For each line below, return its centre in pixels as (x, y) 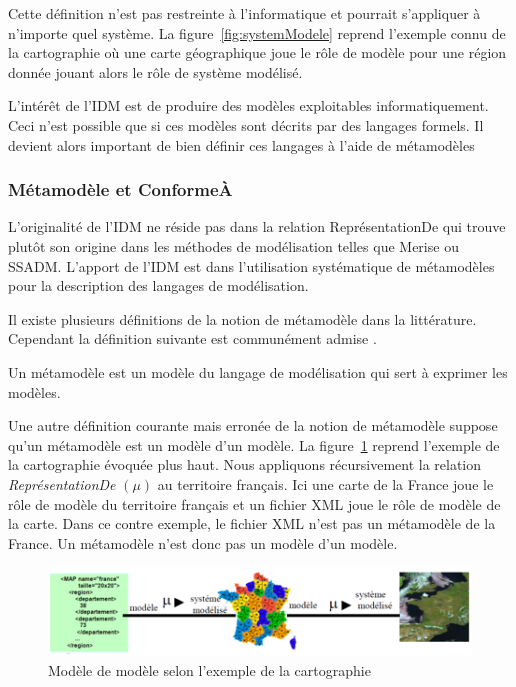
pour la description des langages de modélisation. (158, 285)
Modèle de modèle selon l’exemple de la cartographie (209, 669)
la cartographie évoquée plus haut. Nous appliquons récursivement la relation (245, 464)
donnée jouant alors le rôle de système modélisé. (155, 71)
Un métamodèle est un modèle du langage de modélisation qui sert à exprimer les (258, 371)
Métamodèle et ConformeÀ (120, 189)
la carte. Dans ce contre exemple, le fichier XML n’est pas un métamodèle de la (252, 523)
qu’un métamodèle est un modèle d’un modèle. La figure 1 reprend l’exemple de (254, 444)
